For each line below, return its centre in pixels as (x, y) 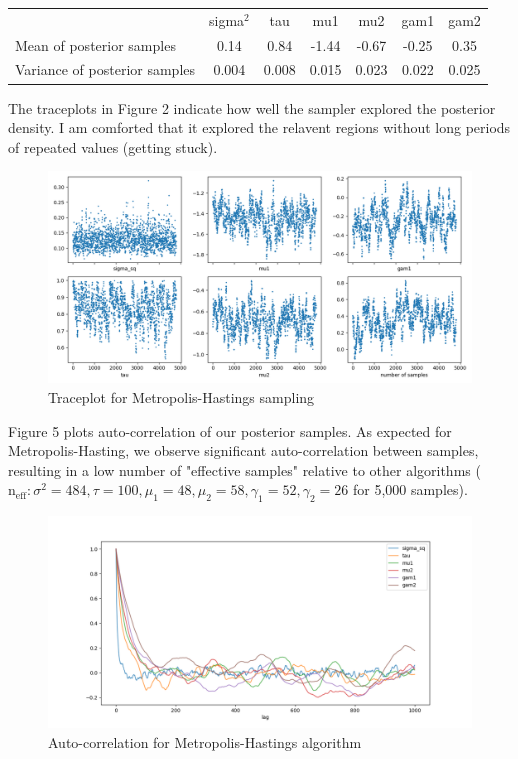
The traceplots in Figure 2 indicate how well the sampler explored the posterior (252, 107)
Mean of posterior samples (95, 44)
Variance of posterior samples (105, 69)
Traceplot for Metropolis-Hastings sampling (181, 396)
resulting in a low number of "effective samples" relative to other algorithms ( (244, 469)
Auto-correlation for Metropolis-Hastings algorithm (205, 741)
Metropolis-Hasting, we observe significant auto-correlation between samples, (243, 450)
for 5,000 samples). (410, 489)
